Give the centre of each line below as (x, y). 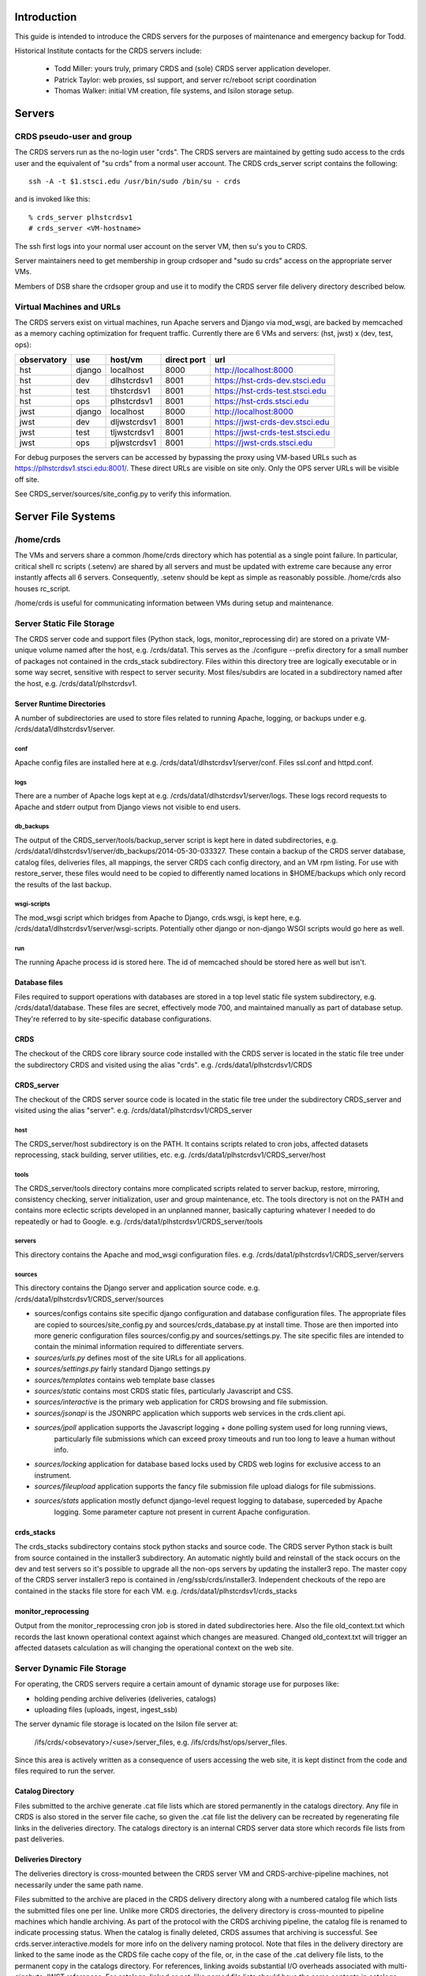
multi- (398, 1966)
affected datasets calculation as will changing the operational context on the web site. (154, 1648)
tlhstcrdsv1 (130, 391)
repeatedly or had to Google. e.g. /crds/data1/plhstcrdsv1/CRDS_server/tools (139, 1221)
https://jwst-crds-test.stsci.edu (272, 432)
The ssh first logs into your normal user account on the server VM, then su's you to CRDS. (161, 246)
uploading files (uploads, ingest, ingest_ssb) (106, 1709)
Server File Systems (65, 517)
